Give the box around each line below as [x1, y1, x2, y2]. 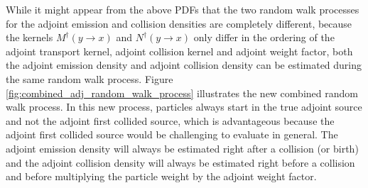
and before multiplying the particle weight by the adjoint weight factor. [6, 169, 317, 184]
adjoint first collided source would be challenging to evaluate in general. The [6, 127, 338, 142]
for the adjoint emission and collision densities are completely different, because [6, 16, 352, 31]
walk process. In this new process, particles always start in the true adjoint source [6, 99, 362, 114]
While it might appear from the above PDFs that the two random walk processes [6, 2, 359, 16]
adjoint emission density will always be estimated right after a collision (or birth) [6, 140, 359, 155]
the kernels [6, 30, 53, 45]
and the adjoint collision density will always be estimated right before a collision [6, 155, 355, 170]
